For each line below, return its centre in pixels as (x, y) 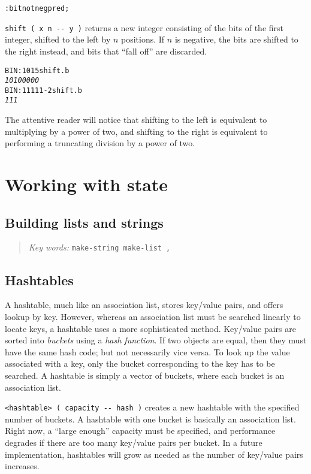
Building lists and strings (84, 222)
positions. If (143, 39)
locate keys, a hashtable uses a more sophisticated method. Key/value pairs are (150, 328)
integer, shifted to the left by (58, 39)
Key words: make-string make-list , (99, 247)
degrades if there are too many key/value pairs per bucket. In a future (134, 442)
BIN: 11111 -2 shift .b (43, 90)
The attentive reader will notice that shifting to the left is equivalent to (136, 120)
